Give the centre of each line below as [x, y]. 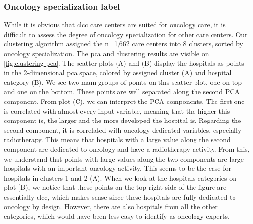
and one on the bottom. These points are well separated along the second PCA [122, 92]
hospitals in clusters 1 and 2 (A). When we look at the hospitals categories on [120, 177]
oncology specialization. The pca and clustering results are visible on [107, 53]
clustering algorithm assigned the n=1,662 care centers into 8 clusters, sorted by [124, 44]
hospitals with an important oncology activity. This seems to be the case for [118, 168]
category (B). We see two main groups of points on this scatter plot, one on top [123, 82]
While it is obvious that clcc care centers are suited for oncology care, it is [115, 25]
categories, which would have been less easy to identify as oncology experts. [117, 216]
